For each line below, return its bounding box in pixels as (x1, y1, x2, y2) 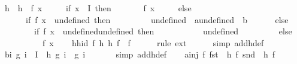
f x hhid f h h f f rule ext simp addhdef (42, 36, 264, 49)
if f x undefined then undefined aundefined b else (25, 13, 289, 25)
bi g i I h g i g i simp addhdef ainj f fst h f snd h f (4, 48, 275, 60)
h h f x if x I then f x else (4, 2, 192, 14)
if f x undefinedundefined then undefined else (34, 25, 292, 37)
